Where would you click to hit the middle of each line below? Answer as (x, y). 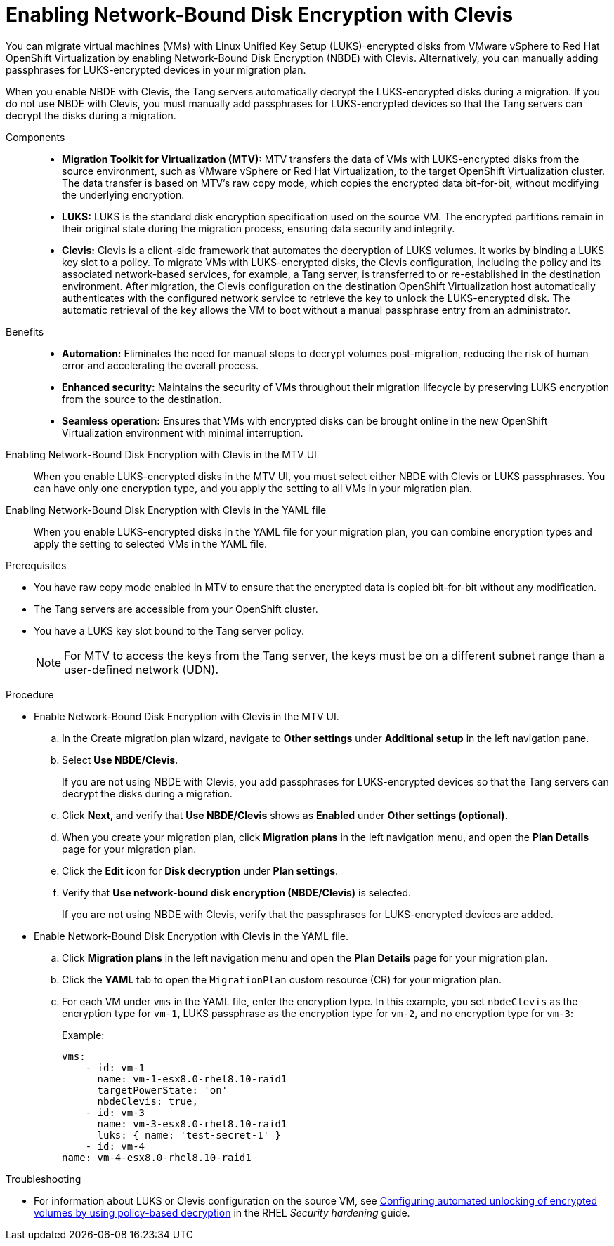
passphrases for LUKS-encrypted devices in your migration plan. (156, 69)
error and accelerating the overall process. (161, 365)
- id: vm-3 (115, 1112)
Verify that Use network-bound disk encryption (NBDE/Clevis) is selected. (237, 892)
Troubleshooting (44, 1179)
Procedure (30, 694)
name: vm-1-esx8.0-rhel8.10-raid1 (192, 1079)
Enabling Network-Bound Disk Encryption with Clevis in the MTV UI (161, 454)
